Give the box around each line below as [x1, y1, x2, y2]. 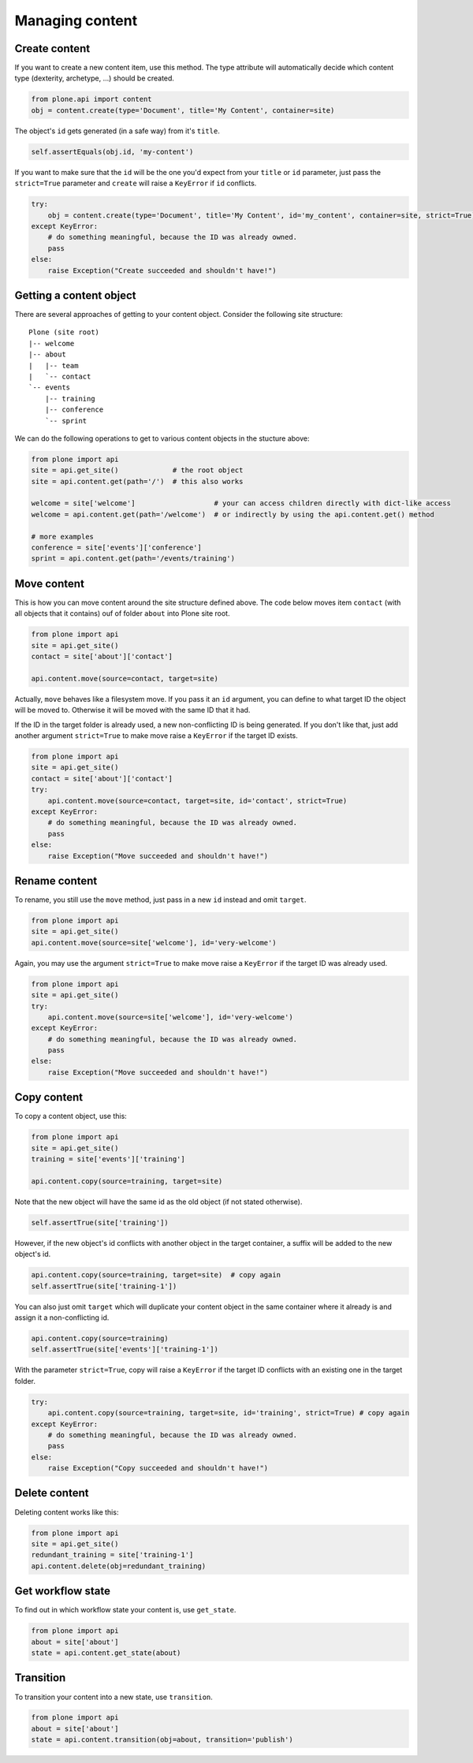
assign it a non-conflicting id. [14, 1313, 110, 1322]
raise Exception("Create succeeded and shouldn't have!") [47, 266, 277, 275]
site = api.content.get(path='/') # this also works [31, 477, 244, 486]
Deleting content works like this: [14, 1507, 119, 1517]
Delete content [14, 1486, 89, 1500]
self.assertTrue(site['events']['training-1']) [31, 1345, 218, 1354]
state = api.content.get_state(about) [31, 1649, 181, 1657]
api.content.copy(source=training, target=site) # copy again [31, 1270, 281, 1280]
